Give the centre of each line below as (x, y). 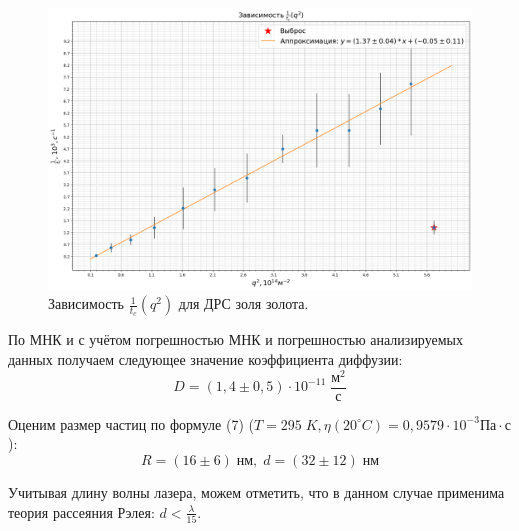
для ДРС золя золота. (243, 303)
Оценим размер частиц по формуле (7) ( (131, 423)
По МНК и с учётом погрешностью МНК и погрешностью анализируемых (235, 339)
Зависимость (86, 303)
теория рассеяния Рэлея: (81, 511)
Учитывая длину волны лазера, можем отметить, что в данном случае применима (256, 491)
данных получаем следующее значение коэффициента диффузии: (205, 358)
